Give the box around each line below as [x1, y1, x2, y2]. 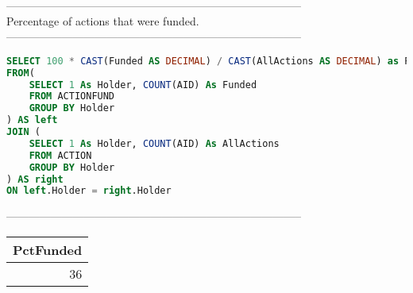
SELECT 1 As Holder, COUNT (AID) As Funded [29, 79, 257, 91]
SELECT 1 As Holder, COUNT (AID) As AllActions [29, 137, 280, 149]
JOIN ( [6, 126, 41, 138]
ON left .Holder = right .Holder [6, 185, 172, 197]
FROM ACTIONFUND [29, 91, 115, 102]
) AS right [6, 173, 64, 185]
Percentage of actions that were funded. [6, 12, 199, 29]
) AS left [6, 114, 58, 126]
